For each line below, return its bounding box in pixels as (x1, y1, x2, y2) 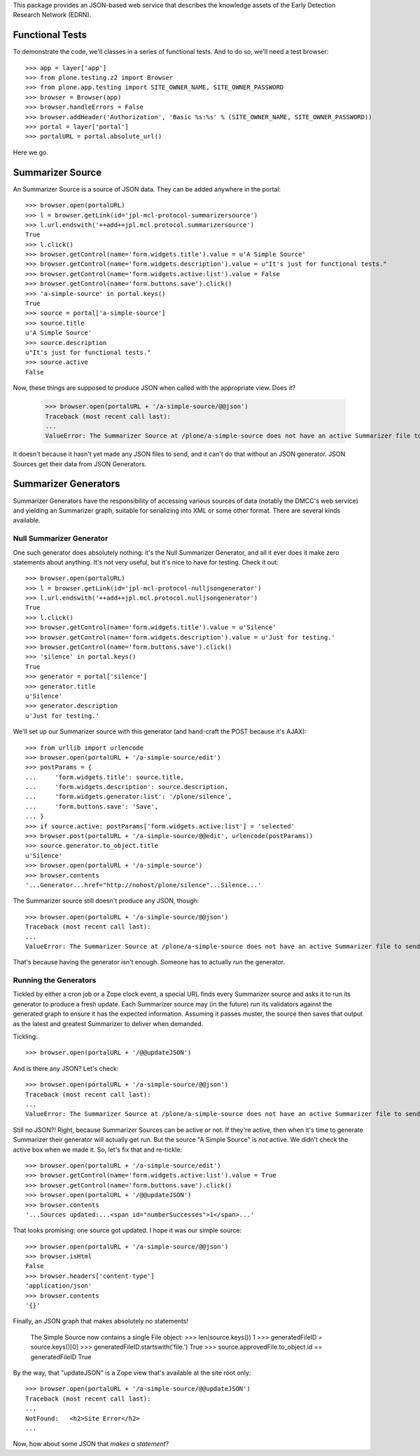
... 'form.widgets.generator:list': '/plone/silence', (25, 793, 232, 801)
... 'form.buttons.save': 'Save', (25, 802, 159, 810)
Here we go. (13, 148, 49, 156)
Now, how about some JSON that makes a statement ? (13, 1440, 169, 1448)
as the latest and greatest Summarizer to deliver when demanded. (13, 1019, 204, 1027)
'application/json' (25, 1282, 92, 1290)
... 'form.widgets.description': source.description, (25, 783, 229, 791)
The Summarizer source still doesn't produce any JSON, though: (13, 896, 199, 905)
